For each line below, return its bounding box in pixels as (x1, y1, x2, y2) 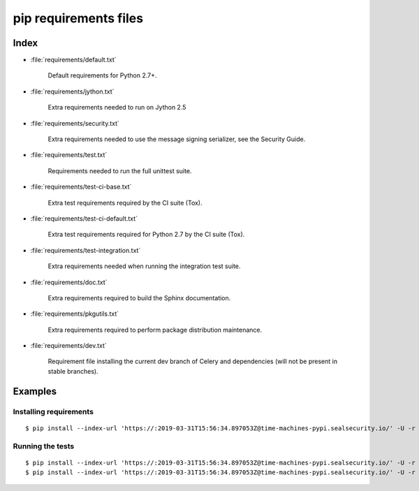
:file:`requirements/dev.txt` (30, 342, 108, 350)
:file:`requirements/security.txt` (30, 119, 120, 127)
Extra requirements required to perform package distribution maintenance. (47, 325, 263, 334)
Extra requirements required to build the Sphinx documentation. (47, 293, 231, 302)
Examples (13, 385, 57, 397)
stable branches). (47, 367, 98, 375)
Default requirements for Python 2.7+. (47, 71, 157, 80)
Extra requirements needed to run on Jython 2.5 (47, 103, 186, 112)
